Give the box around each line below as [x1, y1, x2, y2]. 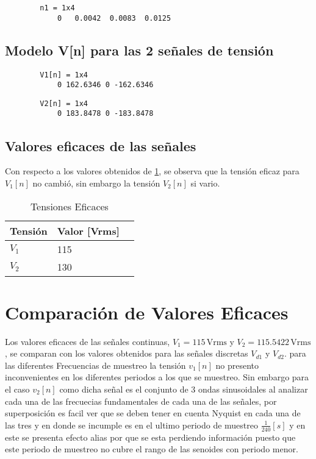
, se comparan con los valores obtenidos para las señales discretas [5, 347, 248, 360]
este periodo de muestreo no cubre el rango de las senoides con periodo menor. [5, 443, 298, 455]
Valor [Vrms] [57, 223, 120, 238]
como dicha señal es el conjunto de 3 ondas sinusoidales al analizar [59, 383, 308, 396]
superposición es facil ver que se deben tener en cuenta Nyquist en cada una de [5, 407, 301, 419]
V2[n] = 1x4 [40, 99, 88, 108]
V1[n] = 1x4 [40, 70, 88, 79]
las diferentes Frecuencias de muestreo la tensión [5, 358, 186, 371]
